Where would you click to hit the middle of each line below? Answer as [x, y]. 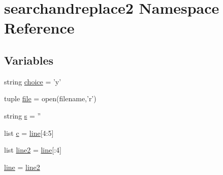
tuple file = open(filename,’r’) [50, 98]
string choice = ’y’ [33, 81]
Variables [29, 60]
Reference [39, 28]
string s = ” [23, 115]
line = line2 [22, 167]
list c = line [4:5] [29, 133]
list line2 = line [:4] [33, 150]
